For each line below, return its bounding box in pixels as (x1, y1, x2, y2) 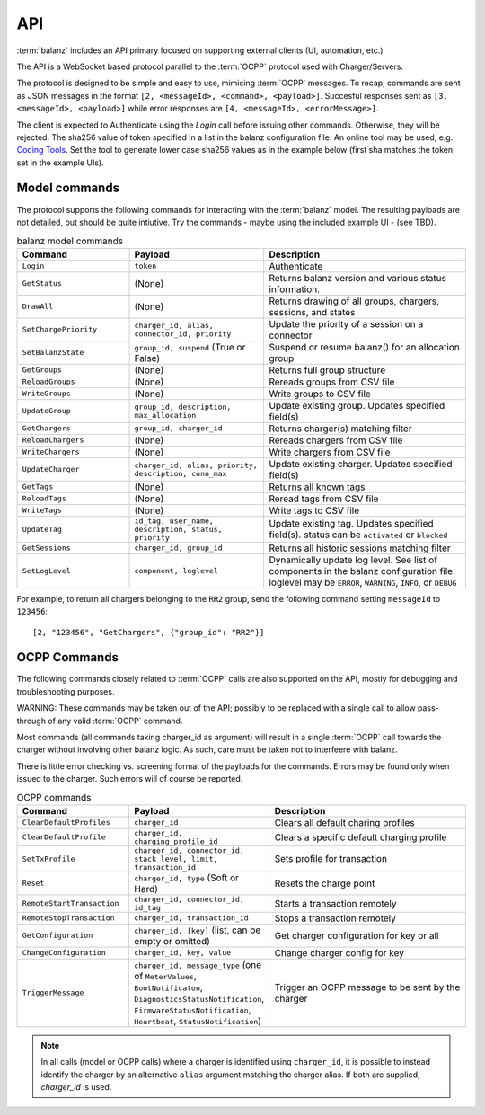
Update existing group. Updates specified (269, 399, 445, 411)
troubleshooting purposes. (16, 686, 115, 696)
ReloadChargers (22, 436, 84, 445)
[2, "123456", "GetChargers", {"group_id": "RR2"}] (32, 627, 265, 637)
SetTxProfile (22, 854, 75, 863)
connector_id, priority (134, 329, 232, 339)
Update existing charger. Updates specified (269, 457, 453, 470)
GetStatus (22, 279, 63, 288)
